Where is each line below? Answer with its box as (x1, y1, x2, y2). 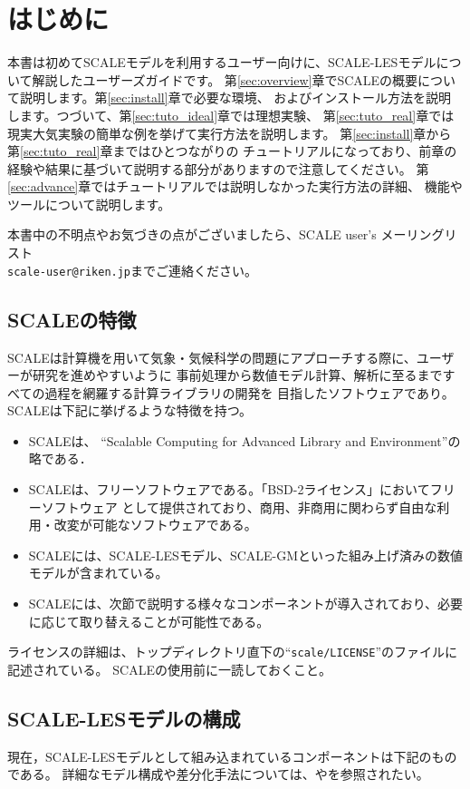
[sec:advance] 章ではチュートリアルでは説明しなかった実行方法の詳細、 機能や (7, 177, 463, 196)
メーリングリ (380, 225, 457, 244)
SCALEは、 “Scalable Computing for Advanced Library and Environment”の (28, 431, 461, 450)
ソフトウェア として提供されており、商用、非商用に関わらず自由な (41, 497, 437, 516)
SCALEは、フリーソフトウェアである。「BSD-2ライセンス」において (28, 480, 430, 499)
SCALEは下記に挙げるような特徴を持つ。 (7, 401, 253, 420)
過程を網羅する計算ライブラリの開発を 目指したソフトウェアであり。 (44, 383, 455, 402)
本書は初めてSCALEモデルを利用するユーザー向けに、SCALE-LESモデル (7, 53, 436, 72)
